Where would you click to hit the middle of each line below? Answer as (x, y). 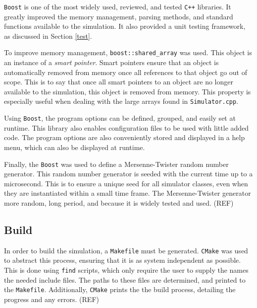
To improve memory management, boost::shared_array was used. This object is (128, 52)
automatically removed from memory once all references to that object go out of (126, 72)
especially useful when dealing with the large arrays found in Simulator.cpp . (121, 101)
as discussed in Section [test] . (48, 36)
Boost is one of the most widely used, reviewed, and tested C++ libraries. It (118, 6)
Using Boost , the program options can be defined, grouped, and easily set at (120, 118)
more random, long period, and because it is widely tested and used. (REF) (119, 203)
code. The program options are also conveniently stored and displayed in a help (125, 137)
